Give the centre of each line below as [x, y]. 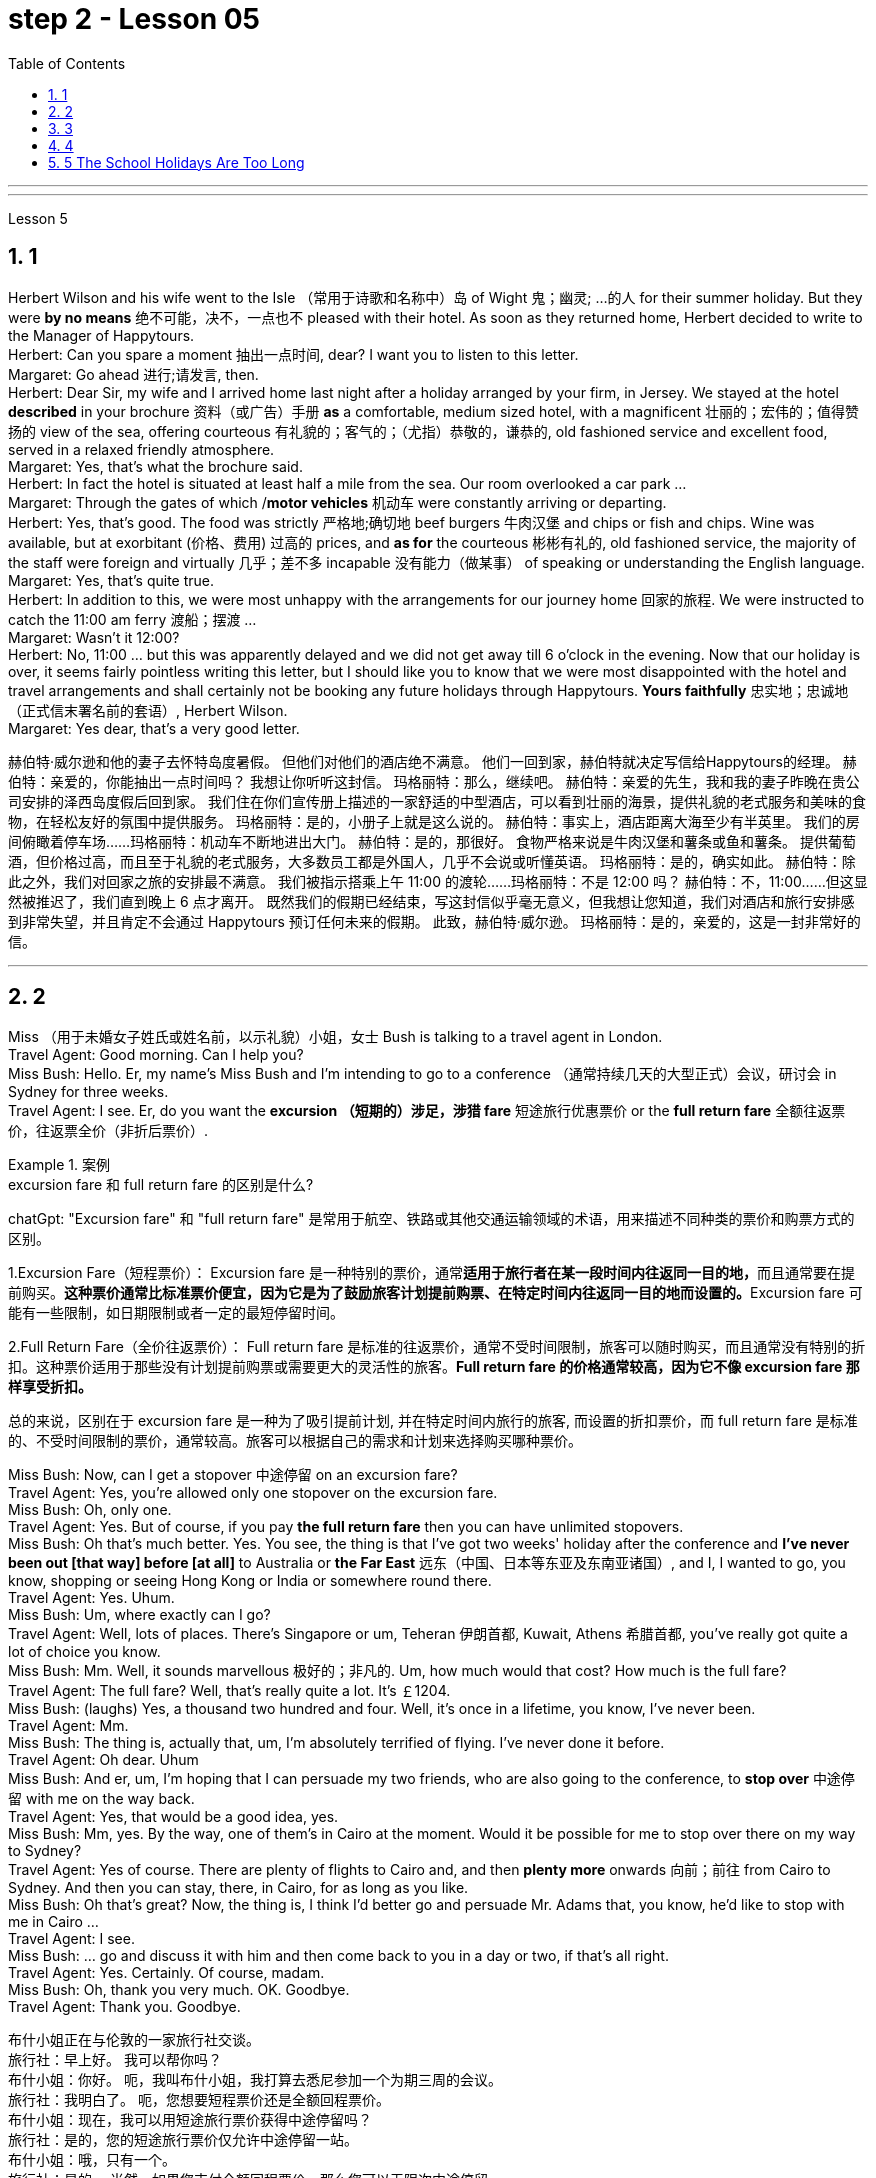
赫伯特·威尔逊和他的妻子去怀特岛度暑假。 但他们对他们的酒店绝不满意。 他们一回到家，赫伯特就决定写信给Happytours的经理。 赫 [432, 761]
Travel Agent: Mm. [68, 1726]
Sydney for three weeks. [88, 1092]
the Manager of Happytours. [101, 335]
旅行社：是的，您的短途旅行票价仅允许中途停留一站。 [183, 2140]
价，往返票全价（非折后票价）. [108, 1131]
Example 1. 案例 [59, 1165]
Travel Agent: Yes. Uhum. [91, 1598]
